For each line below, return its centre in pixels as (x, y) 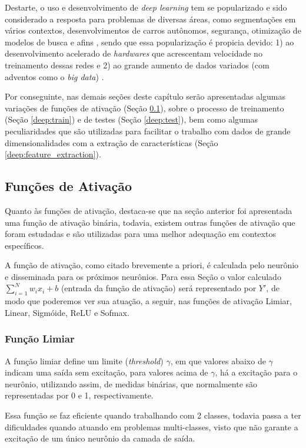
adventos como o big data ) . (54, 76)
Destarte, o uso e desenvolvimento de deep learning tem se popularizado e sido (146, 7)
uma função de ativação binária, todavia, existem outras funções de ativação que (150, 222)
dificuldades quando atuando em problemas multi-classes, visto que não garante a (152, 426)
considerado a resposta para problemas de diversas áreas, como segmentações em (150, 19)
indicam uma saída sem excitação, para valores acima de (107, 372)
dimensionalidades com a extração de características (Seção (112, 142)
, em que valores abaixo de (218, 360)
